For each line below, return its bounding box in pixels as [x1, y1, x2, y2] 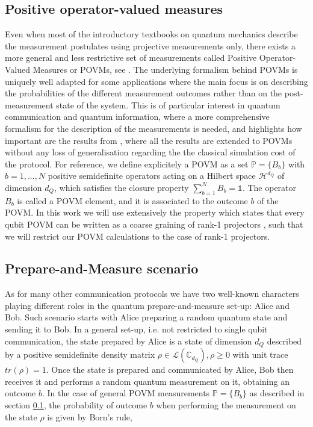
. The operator [242, 181, 297, 193]
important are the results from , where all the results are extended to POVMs [5, 134, 293, 146]
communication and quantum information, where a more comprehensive [5, 110, 270, 123]
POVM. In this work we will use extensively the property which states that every [5, 206, 305, 219]
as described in [249, 387, 305, 399]
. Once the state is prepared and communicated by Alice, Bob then [46, 363, 294, 376]
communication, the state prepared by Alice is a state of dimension [5, 334, 252, 347]
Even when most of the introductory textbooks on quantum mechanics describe [5, 28, 298, 40]
